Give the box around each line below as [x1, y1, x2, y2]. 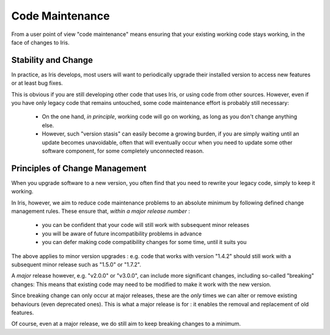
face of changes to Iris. [11, 38, 70, 46]
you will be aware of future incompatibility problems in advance [42, 229, 202, 237]
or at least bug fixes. [11, 79, 64, 87]
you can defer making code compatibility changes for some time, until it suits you [42, 239, 247, 246]
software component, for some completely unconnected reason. [42, 147, 204, 154]
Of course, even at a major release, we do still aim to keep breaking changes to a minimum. [11, 320, 241, 328]
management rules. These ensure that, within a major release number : [11, 207, 191, 215]
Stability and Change [11, 55, 93, 65]
